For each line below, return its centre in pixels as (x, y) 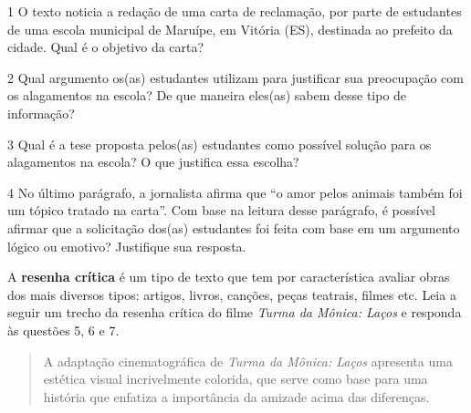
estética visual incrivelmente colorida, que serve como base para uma (235, 379)
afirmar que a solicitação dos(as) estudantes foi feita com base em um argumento (234, 227)
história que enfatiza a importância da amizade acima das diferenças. (236, 396)
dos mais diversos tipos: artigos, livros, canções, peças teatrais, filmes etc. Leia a (232, 294)
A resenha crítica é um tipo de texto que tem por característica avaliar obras (229, 277)
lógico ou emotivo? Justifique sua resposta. (127, 246)
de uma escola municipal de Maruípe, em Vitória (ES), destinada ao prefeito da (230, 29)
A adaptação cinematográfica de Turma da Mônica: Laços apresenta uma (248, 361)
